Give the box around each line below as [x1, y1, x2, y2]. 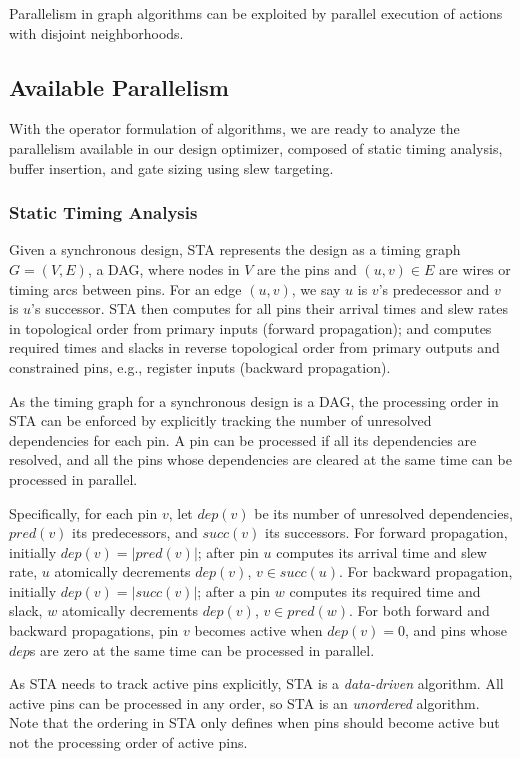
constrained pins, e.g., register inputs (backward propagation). [9, 356, 391, 377]
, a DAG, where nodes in [87, 258, 240, 279]
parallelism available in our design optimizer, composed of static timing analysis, [9, 137, 503, 158]
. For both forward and [349, 600, 490, 621]
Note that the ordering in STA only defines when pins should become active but [9, 712, 500, 733]
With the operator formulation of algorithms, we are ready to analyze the [9, 118, 460, 139]
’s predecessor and [378, 278, 490, 299]
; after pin [197, 541, 259, 562]
